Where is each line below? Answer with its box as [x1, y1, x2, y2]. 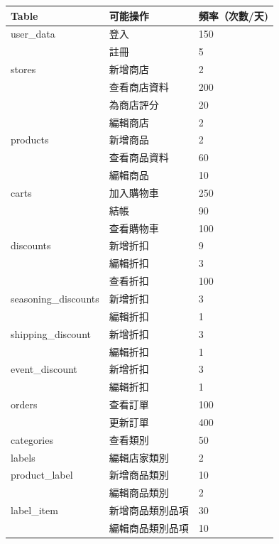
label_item [11, 503, 58, 518]
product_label [11, 467, 73, 482]
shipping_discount [11, 326, 91, 341]
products [11, 132, 49, 147]
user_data [11, 26, 55, 41]
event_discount [11, 361, 77, 376]
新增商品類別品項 [109, 503, 189, 518]
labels [11, 450, 35, 464]
